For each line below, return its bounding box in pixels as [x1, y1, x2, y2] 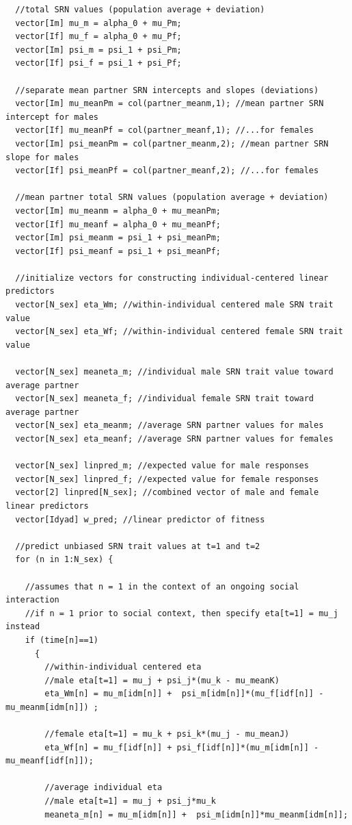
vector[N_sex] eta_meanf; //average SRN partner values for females [15, 434, 334, 444]
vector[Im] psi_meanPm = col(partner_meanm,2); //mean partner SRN [15, 138, 329, 149]
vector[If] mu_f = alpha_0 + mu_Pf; [15, 31, 182, 42]
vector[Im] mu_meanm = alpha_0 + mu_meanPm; [15, 205, 221, 216]
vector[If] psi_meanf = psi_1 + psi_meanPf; [15, 246, 221, 256]
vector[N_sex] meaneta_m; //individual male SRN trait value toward [15, 367, 334, 377]
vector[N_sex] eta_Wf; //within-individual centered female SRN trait [15, 327, 343, 337]
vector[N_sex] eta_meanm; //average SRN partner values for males [15, 420, 324, 431]
